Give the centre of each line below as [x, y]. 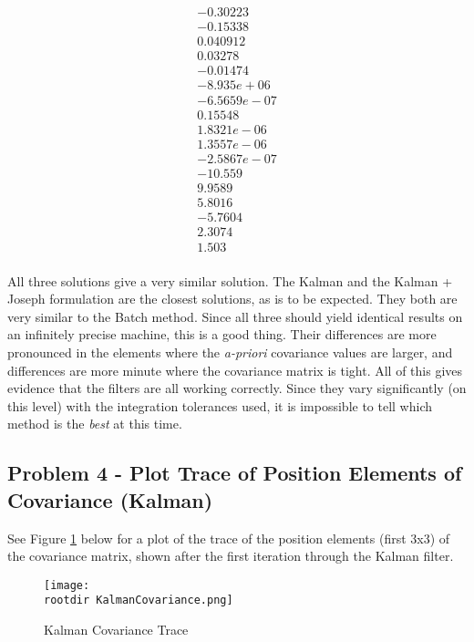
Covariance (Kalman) [110, 499]
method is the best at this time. [95, 424]
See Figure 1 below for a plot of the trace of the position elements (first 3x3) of [229, 538]
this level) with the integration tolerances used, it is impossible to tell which [220, 405]
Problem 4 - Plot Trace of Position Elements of [235, 473]
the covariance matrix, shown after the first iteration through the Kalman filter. [231, 556]
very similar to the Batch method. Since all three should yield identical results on [235, 316]
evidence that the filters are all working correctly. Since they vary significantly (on [237, 388]
